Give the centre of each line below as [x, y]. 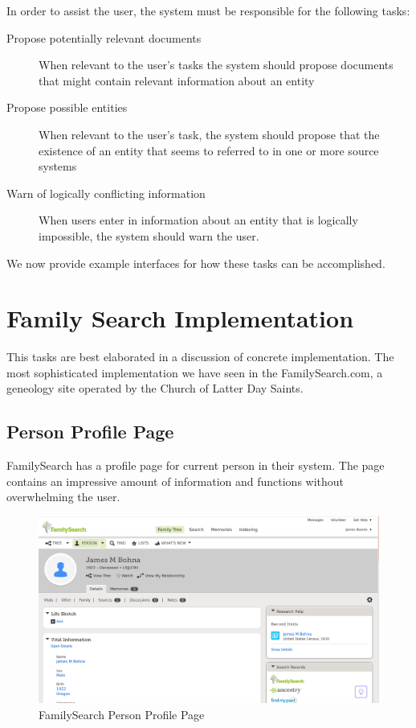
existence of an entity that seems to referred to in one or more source [209, 150]
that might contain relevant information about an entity [177, 80]
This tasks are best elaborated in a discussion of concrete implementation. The [200, 357]
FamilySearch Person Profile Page [122, 714]
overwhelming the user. [63, 497]
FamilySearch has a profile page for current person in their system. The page [196, 465]
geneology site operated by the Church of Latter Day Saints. [155, 388]
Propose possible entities [67, 107]
